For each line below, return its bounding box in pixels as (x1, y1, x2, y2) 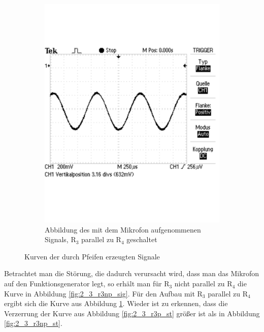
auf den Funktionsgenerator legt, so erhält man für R (4, 278, 170, 289)
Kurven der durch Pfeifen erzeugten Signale (24, 251, 160, 261)
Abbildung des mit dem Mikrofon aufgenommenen (45, 224, 201, 235)
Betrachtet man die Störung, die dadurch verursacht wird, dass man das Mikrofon (4, 268, 259, 279)
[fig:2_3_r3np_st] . (4, 318, 62, 328)
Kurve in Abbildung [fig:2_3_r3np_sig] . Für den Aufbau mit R (4, 288, 203, 298)
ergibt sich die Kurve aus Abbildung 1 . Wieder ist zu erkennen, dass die (4, 298, 228, 309)
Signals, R (45, 234, 76, 245)
